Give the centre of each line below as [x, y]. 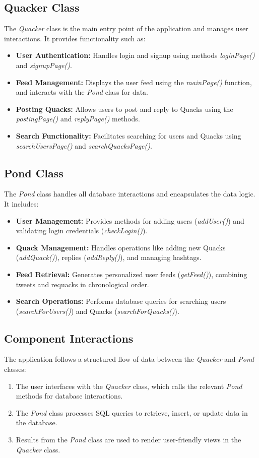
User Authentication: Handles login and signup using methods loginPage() [135, 55]
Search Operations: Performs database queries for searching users [121, 301]
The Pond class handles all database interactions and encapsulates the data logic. [130, 194]
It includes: [21, 203]
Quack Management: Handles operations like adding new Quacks [121, 247]
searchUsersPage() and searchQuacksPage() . [84, 145]
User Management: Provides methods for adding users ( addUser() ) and [130, 220]
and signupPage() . [44, 65]
